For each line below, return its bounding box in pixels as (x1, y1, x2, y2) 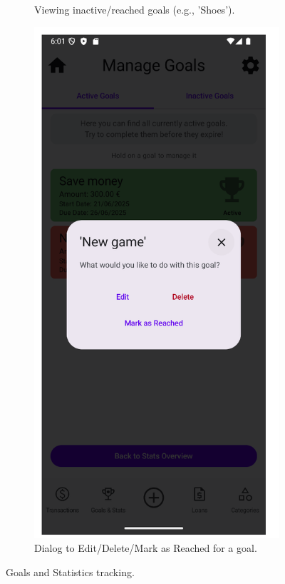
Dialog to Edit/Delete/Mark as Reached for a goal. (34, 540, 257, 555)
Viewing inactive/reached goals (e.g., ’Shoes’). (34, 2, 235, 16)
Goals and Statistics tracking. (6, 564, 135, 579)
